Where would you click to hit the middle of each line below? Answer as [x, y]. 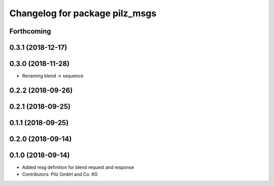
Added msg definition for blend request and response [78, 167]
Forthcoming [30, 31]
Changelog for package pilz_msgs [83, 13]
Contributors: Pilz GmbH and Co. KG [60, 174]
